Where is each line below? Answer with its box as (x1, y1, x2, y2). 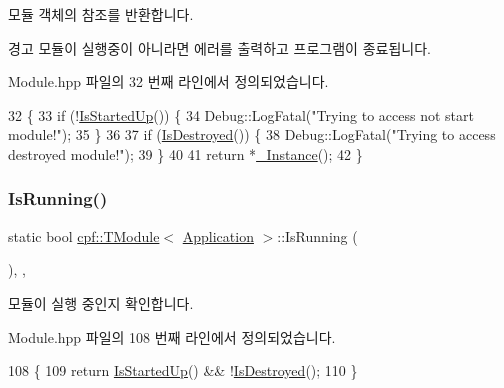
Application (182, 225, 254, 246)
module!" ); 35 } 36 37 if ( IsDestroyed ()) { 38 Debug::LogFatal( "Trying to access (8, 124, 496, 145)
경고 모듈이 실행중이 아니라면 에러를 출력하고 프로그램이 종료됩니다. (8, 37, 431, 58)
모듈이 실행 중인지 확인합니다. (8, 292, 194, 313)
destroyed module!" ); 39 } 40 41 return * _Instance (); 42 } (8, 143, 363, 164)
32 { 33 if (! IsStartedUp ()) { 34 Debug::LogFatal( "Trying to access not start (8, 104, 474, 125)
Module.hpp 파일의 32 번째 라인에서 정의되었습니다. (8, 71, 329, 92)
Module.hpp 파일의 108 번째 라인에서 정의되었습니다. (8, 326, 336, 347)
